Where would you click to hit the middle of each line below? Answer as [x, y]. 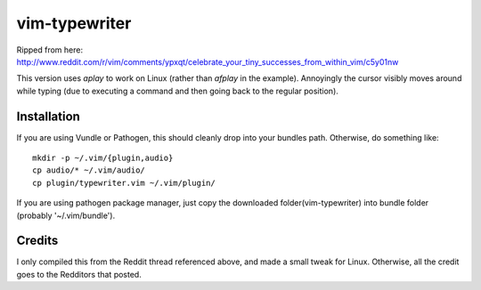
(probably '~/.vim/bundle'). [66, 215]
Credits [37, 241]
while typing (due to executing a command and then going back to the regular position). [177, 91]
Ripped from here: [50, 50]
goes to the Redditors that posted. [79, 274]
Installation [48, 116]
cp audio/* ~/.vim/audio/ [89, 170]
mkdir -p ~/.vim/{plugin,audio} [103, 158]
